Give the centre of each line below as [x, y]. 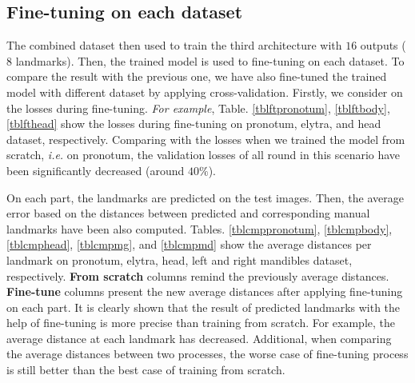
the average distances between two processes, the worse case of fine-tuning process [207, 354]
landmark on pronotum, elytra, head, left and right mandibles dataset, [180, 259]
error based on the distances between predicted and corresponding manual [188, 213]
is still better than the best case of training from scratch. [146, 370]
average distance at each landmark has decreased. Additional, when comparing [199, 338]
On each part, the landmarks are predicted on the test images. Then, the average [205, 197]
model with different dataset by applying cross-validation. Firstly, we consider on [205, 92]
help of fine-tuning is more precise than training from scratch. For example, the [201, 323]
